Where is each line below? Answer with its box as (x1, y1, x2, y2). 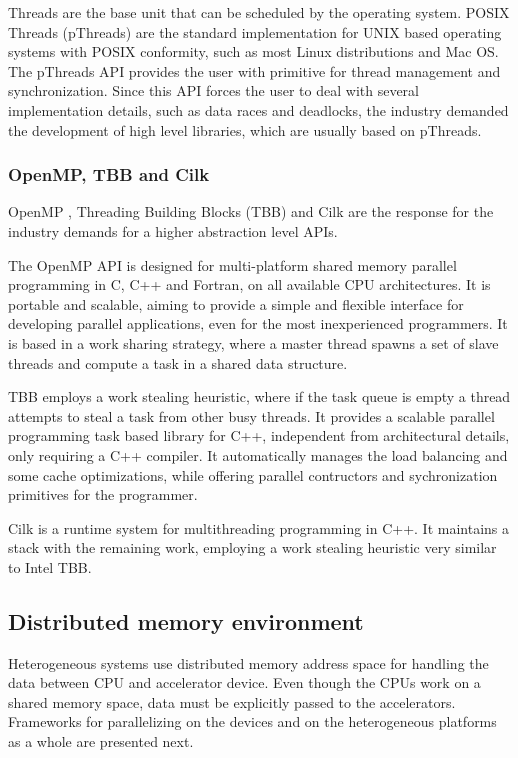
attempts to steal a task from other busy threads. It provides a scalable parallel (8, 405, 495, 426)
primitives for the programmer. (8, 484, 198, 505)
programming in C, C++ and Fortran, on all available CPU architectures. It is (8, 274, 491, 295)
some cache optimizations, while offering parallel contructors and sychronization (8, 464, 498, 485)
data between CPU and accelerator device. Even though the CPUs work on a (8, 672, 481, 693)
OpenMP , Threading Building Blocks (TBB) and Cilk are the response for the (8, 201, 494, 222)
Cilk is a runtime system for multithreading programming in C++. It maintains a (8, 517, 510, 538)
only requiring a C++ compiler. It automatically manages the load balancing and (8, 444, 508, 465)
